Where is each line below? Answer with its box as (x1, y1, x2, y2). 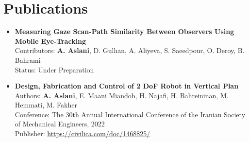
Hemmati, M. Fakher (15, 100, 77, 110)
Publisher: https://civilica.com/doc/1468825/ (15, 128, 150, 139)
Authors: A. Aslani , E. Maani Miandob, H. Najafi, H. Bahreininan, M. (15, 90, 229, 100)
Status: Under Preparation (15, 64, 94, 74)
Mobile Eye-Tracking (15, 35, 86, 46)
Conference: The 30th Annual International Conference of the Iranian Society (15, 109, 246, 119)
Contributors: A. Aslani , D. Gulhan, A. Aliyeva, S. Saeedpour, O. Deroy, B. (15, 45, 245, 55)
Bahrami (15, 54, 41, 65)
